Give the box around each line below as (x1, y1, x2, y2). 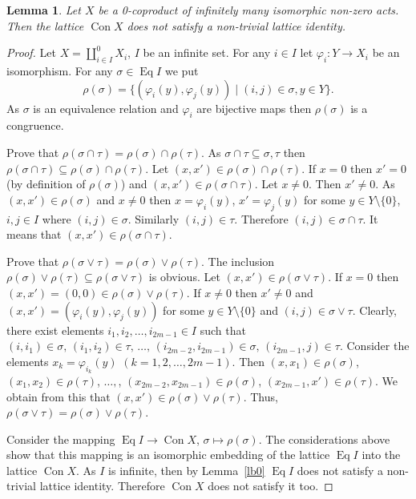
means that (6, 226, 62, 243)
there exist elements (6, 321, 104, 338)
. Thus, (243, 388, 278, 404)
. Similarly (127, 210, 180, 227)
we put (164, 62, 199, 78)
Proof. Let (6, 44, 56, 61)
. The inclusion (201, 252, 275, 269)
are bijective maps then (196, 99, 312, 116)
